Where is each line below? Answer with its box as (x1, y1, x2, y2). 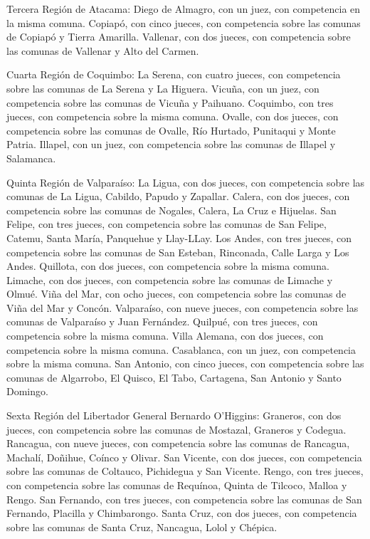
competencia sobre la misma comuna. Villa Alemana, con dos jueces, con (6, 328, 324, 343)
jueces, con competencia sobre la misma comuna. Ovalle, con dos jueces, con (6, 109, 339, 124)
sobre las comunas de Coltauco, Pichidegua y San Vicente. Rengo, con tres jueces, (6, 464, 364, 478)
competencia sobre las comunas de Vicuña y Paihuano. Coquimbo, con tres (6, 95, 334, 110)
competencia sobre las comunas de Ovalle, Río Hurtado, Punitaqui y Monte (6, 122, 336, 137)
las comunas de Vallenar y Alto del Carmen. (6, 43, 199, 58)
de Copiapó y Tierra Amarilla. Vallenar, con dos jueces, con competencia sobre (6, 29, 351, 44)
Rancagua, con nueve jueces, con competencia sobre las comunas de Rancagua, (6, 436, 350, 451)
